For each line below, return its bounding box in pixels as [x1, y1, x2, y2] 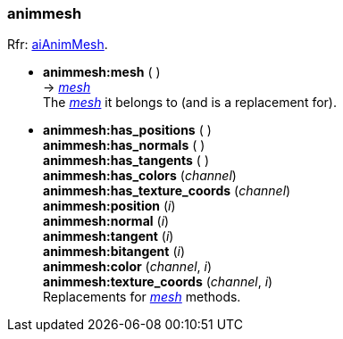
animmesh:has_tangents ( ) [43, 153, 210, 169]
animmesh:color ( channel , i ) [43, 259, 213, 275]
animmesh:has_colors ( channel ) [43, 168, 237, 184]
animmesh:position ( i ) [43, 198, 176, 214]
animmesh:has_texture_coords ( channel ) [43, 183, 291, 199]
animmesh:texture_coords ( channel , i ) [43, 274, 273, 290]
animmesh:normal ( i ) [43, 213, 170, 229]
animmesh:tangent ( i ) [43, 228, 174, 244]
